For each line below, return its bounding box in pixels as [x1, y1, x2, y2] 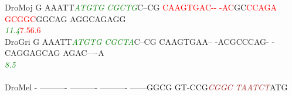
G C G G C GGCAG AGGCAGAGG [5, 12, 126, 24]
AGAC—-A [63, 47, 104, 59]
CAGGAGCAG [5, 47, 60, 59]
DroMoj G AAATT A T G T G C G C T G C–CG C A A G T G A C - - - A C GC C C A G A [5, 1, 277, 13]
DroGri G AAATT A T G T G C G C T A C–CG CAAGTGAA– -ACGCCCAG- [5, 35, 269, 47]
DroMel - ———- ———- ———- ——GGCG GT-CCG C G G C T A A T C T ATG [5, 81, 288, 93]
